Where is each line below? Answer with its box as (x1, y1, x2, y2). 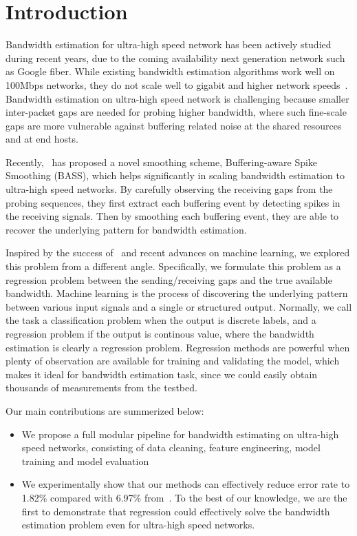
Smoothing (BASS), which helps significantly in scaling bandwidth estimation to (6, 168, 345, 183)
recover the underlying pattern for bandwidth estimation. (6, 222, 247, 236)
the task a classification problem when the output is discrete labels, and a (6, 313, 316, 327)
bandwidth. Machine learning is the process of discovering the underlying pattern (6, 286, 348, 300)
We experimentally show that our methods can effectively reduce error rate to (21, 477, 350, 491)
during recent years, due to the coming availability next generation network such (6, 50, 345, 65)
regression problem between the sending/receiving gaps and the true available (6, 272, 332, 287)
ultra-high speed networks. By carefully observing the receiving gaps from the (6, 182, 333, 196)
